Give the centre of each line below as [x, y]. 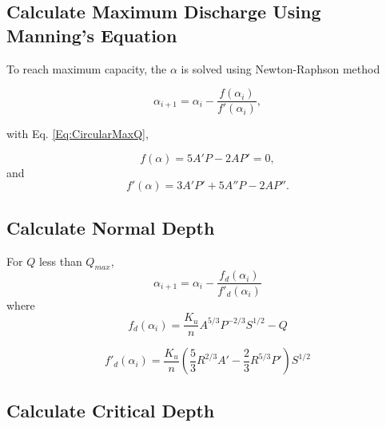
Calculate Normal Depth [111, 227]
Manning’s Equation [92, 35]
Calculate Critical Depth [111, 410]
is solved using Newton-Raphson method [281, 68]
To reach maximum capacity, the [87, 68]
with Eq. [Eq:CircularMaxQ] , [78, 134]
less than [60, 261]
